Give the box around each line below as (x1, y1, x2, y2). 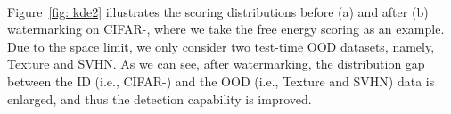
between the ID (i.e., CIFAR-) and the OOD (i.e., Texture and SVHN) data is (7, 71, 435, 90)
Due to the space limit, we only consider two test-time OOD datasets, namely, (7, 37, 435, 55)
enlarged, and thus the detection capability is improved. (7, 89, 312, 108)
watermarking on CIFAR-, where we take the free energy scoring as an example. (7, 20, 445, 38)
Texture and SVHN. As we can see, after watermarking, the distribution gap (7, 54, 425, 73)
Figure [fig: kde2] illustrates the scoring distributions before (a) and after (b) (7, 2, 429, 20)
